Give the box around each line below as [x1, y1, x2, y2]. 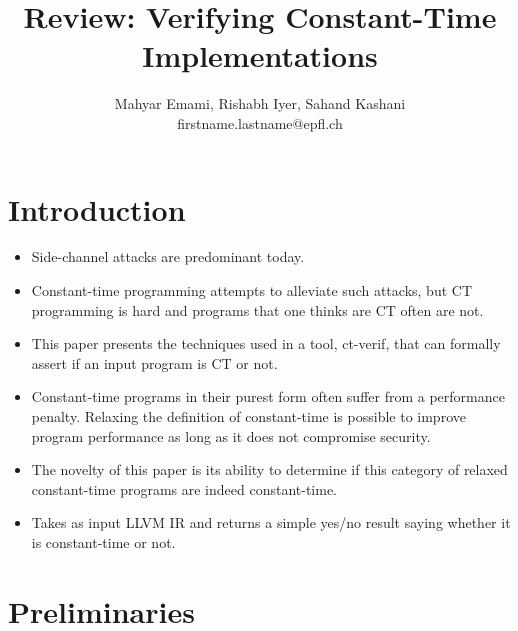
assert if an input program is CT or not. [31, 352, 278, 373]
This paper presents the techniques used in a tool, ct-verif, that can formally [31, 333, 501, 354]
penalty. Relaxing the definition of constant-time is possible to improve [31, 406, 466, 426]
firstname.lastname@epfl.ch [177, 112, 343, 133]
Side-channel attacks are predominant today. [31, 246, 305, 267]
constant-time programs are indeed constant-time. [31, 478, 338, 499]
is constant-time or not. [31, 531, 176, 552]
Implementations [142, 35, 378, 76]
